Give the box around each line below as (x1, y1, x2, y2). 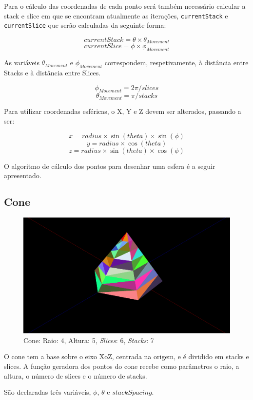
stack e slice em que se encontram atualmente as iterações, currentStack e (4, 10, 228, 20)
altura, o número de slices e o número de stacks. (4, 370, 147, 381)
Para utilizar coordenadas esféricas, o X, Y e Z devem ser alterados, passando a (4, 106, 241, 116)
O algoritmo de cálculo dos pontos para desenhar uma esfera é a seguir (4, 161, 215, 171)
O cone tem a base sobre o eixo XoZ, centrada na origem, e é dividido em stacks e (4, 351, 249, 362)
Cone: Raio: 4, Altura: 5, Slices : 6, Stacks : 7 (23, 335, 154, 345)
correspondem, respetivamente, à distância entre (104, 57, 249, 68)
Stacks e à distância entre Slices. (4, 67, 101, 77)
